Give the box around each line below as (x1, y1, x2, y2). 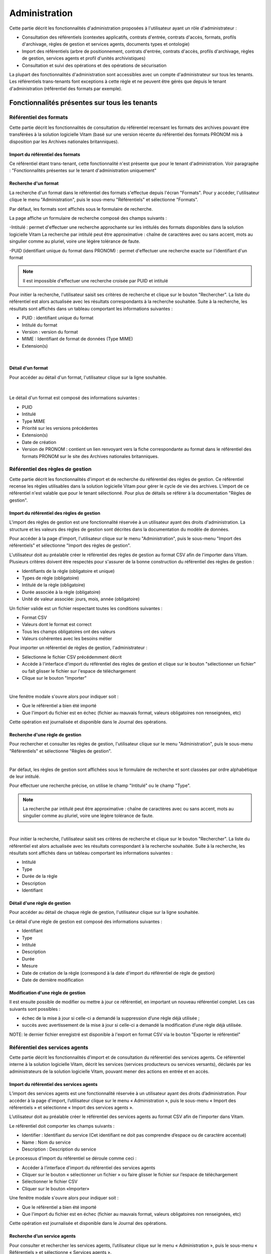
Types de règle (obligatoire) (22, 575, 79, 581)
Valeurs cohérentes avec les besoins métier (22, 636, 112, 642)
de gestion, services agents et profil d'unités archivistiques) (22, 55, 146, 61)
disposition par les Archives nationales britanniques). (9, 138, 119, 144)
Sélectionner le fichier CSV (22, 1179, 78, 1185)
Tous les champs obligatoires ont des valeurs (22, 629, 115, 635)
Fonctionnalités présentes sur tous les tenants (9, 98, 158, 107)
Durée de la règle (22, 873, 58, 879)
